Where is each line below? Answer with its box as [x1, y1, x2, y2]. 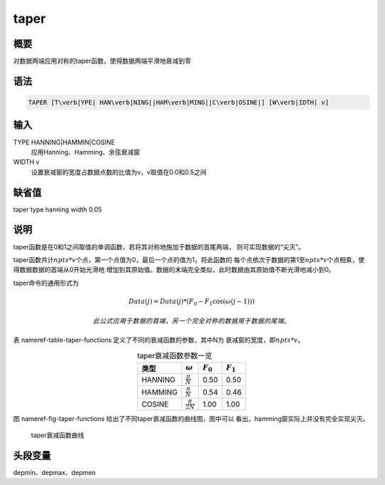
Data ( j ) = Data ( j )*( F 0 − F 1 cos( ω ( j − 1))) [128, 297, 255, 307]
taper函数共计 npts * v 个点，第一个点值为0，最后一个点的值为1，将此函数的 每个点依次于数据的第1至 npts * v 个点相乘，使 [13, 255, 365, 264]
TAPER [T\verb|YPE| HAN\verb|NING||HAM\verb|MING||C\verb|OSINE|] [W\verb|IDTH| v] [28, 98, 329, 107]
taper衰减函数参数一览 [137, 351, 212, 361]
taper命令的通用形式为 [13, 278, 79, 287]
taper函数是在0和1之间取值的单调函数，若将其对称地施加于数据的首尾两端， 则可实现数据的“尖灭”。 [13, 242, 305, 251]
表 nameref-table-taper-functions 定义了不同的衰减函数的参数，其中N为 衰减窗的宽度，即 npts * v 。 [13, 335, 304, 344]
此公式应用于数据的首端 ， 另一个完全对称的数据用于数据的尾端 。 [93, 317, 291, 325]
